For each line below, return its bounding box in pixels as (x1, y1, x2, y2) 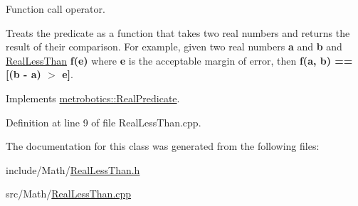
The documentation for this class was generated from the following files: (6, 139, 320, 153)
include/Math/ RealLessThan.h (6, 162, 140, 177)
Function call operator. (6, 1, 105, 16)
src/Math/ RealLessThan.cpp (6, 186, 132, 201)
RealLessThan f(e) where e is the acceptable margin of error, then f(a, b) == (6, 53, 353, 67)
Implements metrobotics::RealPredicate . (6, 90, 180, 105)
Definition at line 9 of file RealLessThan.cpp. (6, 114, 201, 129)
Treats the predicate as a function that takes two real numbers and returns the (6, 25, 350, 40)
